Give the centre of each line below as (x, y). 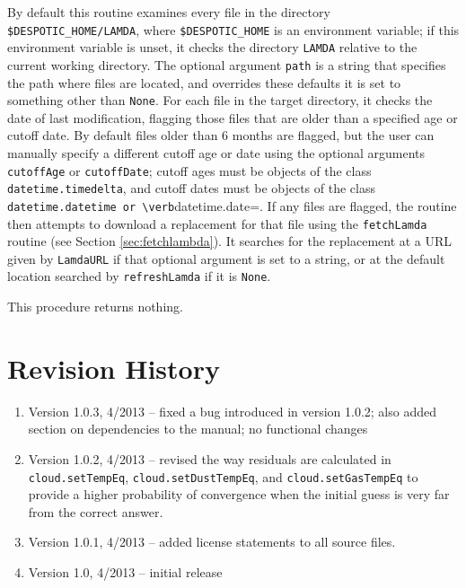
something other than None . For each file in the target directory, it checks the (220, 100)
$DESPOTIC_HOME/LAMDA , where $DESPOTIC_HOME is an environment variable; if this (233, 29)
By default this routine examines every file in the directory (169, 12)
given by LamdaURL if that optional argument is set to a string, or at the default (226, 258)
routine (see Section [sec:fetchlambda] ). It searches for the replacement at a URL (230, 241)
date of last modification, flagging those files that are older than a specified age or (233, 117)
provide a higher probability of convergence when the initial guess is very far (239, 494)
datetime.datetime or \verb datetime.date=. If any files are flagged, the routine (232, 205)
